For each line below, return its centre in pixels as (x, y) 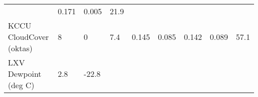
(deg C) (21, 85)
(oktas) (20, 48)
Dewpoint (25, 74)
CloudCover (29, 37)
